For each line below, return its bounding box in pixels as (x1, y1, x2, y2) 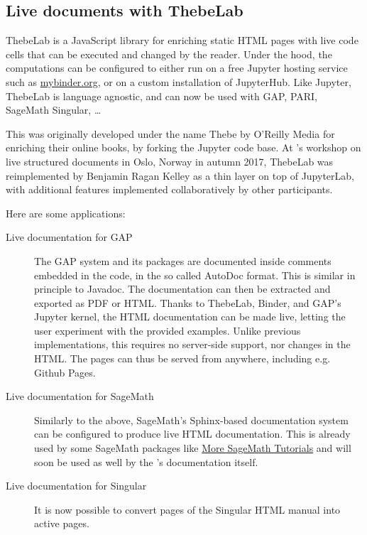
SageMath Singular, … (6, 102, 102, 117)
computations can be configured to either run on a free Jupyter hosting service (6, 60, 348, 75)
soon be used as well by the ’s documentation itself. (34, 454, 258, 469)
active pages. (34, 516, 89, 531)
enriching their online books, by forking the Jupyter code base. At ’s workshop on (6, 140, 361, 155)
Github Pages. (34, 364, 96, 379)
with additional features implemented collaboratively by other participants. (6, 182, 333, 197)
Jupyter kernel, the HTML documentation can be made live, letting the (34, 309, 346, 324)
